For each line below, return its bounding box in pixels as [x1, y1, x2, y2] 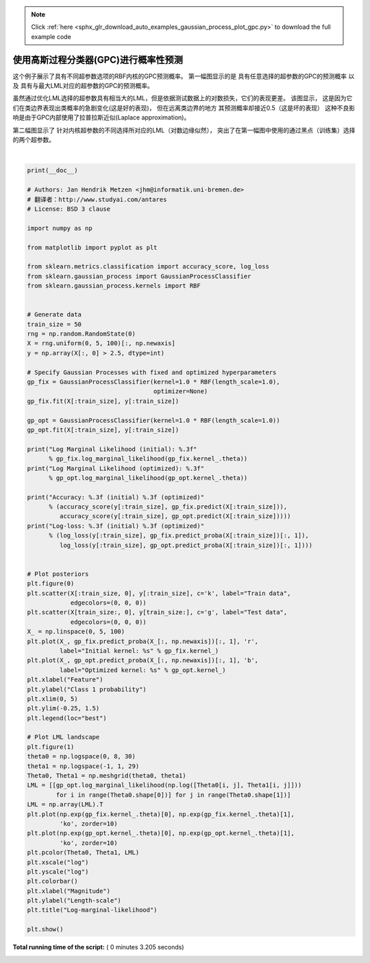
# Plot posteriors [27, 570, 89, 578]
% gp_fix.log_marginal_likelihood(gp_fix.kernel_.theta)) [49, 455, 248, 463]
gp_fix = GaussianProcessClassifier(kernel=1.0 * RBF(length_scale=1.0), [27, 378, 280, 386]
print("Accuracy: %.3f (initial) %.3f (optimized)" [27, 493, 205, 501]
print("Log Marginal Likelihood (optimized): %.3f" [27, 464, 205, 472]
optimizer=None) [153, 388, 208, 395]
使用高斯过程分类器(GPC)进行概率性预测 [12, 54, 183, 65]
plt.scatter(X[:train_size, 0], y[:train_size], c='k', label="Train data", [27, 589, 291, 597]
